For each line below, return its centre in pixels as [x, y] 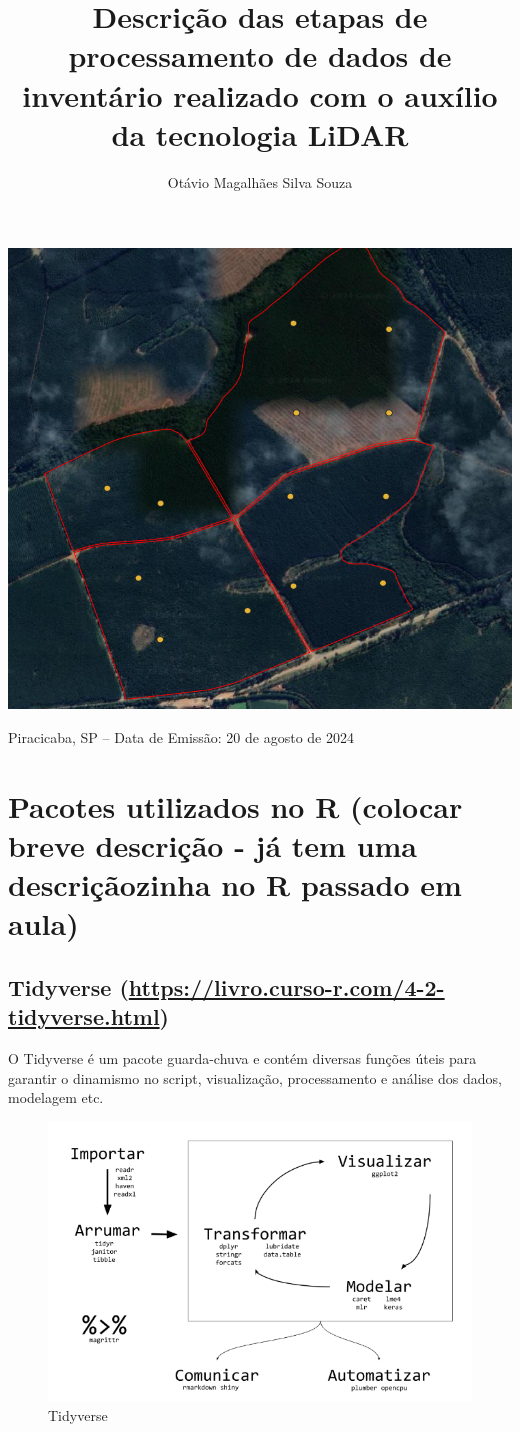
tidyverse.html [84, 1016]
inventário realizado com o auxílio [260, 94]
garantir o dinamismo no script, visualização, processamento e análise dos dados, [255, 1077]
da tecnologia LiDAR [260, 133]
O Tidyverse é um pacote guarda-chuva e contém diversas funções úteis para [242, 1058]
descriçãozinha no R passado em [235, 884]
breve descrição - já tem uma [212, 844]
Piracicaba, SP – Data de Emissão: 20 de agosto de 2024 [181, 737]
